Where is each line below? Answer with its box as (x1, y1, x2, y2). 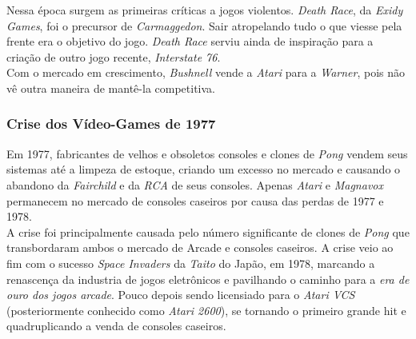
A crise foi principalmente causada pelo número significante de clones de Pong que (6, 223, 410, 240)
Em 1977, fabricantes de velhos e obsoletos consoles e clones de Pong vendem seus (6, 145, 408, 162)
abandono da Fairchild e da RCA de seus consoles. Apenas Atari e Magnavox (6, 176, 383, 193)
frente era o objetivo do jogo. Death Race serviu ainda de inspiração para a (6, 33, 374, 50)
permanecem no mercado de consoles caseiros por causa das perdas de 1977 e (6, 192, 384, 209)
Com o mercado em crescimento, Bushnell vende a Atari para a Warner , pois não (6, 64, 406, 81)
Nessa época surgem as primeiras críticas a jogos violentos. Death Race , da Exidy (6, 2, 403, 18)
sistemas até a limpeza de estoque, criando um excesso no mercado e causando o (6, 161, 401, 177)
